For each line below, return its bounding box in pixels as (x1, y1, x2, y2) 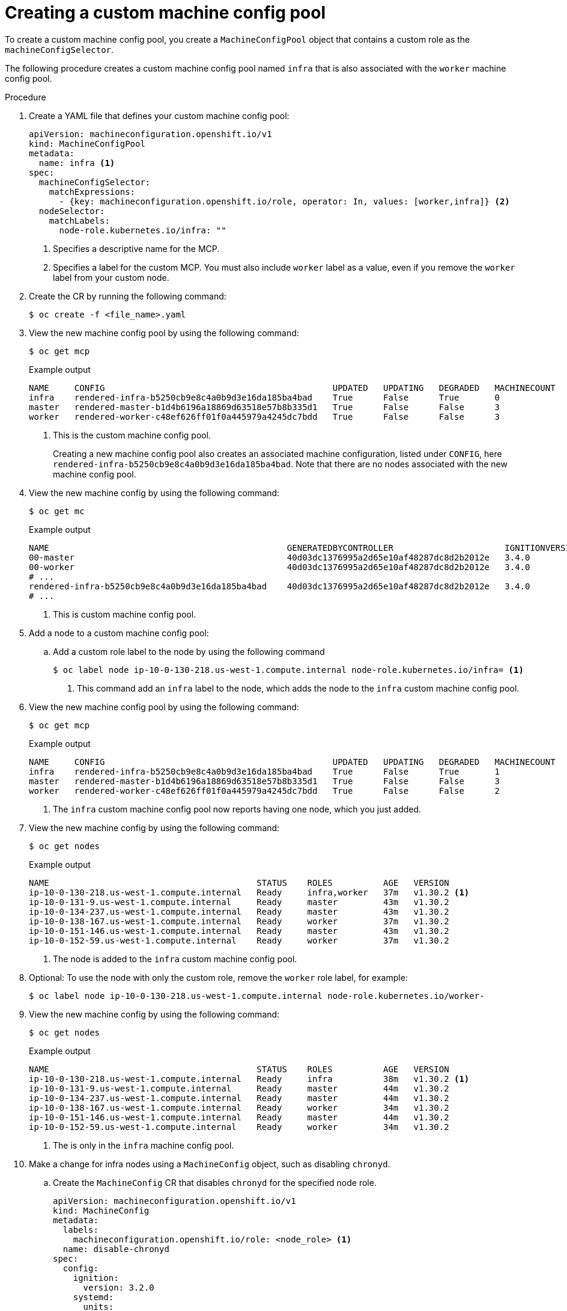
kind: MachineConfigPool (29, 138, 145, 149)
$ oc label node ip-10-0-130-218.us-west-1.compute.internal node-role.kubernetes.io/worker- (29, 990, 485, 1001)
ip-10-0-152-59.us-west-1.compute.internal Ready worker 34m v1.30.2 (29, 1122, 449, 1132)
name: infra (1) (38, 158, 115, 168)
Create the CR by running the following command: (29, 290, 226, 301)
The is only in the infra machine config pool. (53, 1140, 234, 1150)
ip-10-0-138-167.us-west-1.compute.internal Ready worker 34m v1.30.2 (29, 1102, 449, 1113)
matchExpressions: (49, 186, 136, 197)
